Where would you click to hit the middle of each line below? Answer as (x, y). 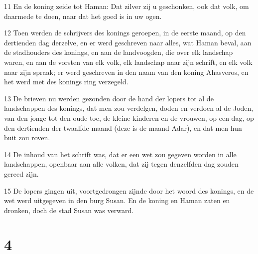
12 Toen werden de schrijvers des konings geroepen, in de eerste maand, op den (125, 33)
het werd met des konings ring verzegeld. (66, 82)
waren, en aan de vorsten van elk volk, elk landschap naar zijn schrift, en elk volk (128, 62)
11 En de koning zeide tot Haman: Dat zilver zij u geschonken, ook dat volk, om (127, 6)
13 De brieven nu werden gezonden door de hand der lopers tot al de (109, 98)
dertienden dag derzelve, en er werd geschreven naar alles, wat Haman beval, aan (128, 42)
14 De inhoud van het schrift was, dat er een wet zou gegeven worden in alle (120, 154)
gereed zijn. (21, 173)
